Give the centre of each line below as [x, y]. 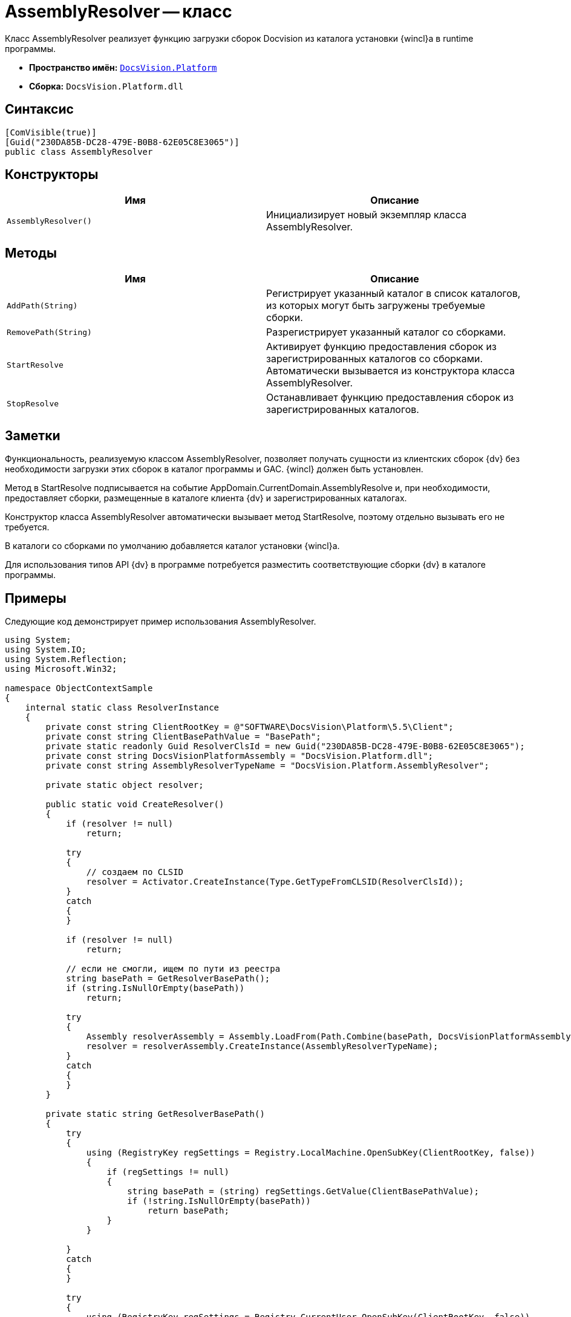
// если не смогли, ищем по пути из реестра [173, 968]
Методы [31, 253]
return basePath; [188, 1210]
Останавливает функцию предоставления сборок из [390, 398]
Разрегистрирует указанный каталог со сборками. [386, 332]
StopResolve [33, 403]
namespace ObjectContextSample [79, 688]
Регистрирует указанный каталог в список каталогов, [393, 294]
